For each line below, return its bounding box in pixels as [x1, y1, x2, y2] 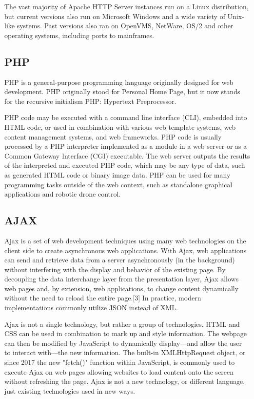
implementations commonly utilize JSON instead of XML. [4, 302, 178, 313]
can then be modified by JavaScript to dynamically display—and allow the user [4, 338, 242, 348]
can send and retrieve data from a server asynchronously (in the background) [4, 255, 235, 265]
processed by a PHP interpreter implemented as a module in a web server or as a [4, 141, 247, 151]
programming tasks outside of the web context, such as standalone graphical [4, 179, 233, 189]
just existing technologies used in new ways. [4, 385, 135, 396]
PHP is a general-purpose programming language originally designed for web [4, 77, 234, 87]
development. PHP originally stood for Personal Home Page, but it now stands [4, 86, 240, 97]
